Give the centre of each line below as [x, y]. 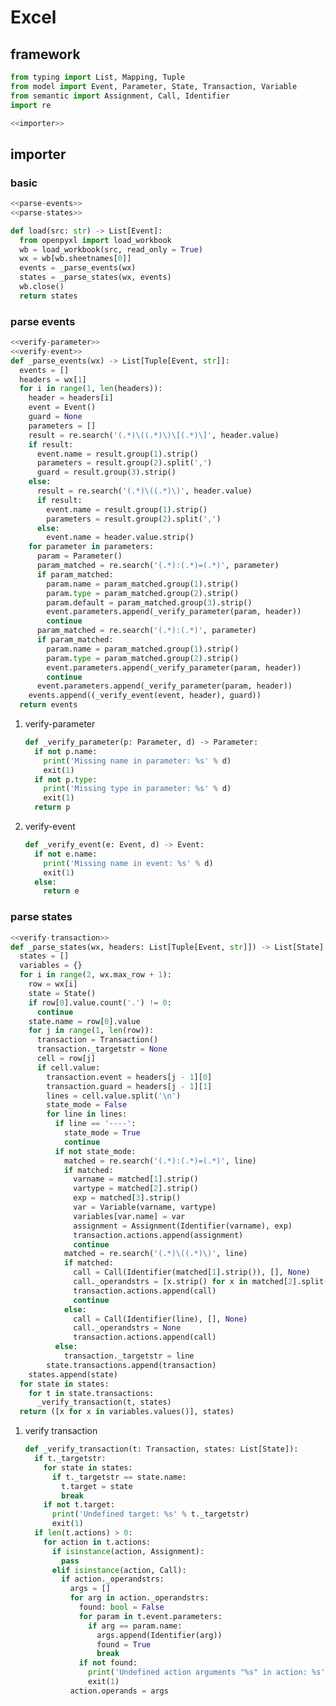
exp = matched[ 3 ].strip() [127, 1198]
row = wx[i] [53, 984]
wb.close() [42, 287]
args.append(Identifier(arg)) [159, 1635]
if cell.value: [68, 1067]
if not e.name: [66, 854]
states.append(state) [73, 1374]
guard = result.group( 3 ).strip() [106, 472]
